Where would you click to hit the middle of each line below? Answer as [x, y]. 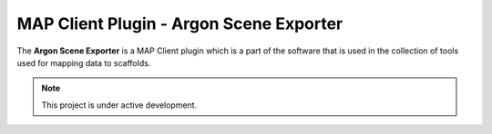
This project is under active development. [119, 105]
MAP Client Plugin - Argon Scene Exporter [180, 24]
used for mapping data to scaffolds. [84, 62]
